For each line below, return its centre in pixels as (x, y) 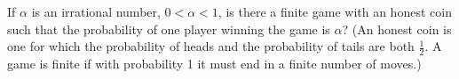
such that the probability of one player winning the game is (169, 29)
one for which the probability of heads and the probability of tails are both (211, 46)
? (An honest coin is (397, 29)
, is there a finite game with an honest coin (335, 11)
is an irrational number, (96, 11)
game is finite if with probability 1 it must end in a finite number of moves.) (214, 64)
